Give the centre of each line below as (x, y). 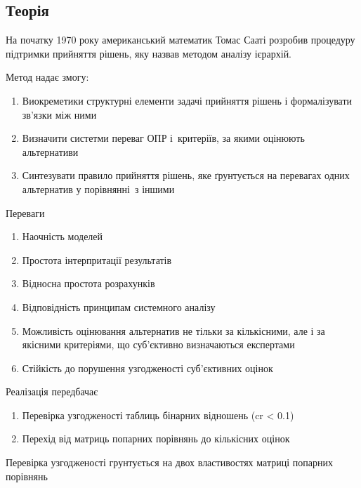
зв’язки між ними (59, 114)
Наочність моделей (63, 236)
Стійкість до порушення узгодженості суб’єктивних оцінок (147, 368)
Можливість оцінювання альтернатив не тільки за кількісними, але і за (173, 330)
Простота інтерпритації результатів (97, 259)
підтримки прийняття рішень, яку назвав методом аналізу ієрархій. (149, 53)
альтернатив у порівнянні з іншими (98, 189)
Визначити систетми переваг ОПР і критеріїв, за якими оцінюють (163, 138)
